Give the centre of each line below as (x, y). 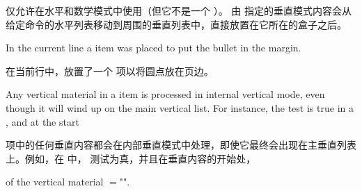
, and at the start (42, 121)
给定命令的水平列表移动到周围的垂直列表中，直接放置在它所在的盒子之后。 (176, 24)
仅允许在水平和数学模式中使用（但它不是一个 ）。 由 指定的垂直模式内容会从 (179, 10)
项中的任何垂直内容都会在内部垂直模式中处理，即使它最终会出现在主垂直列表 (181, 145)
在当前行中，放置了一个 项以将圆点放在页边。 (110, 70)
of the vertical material (55, 182)
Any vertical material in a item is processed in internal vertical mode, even (165, 94)
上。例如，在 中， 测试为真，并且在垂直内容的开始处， (131, 158)
